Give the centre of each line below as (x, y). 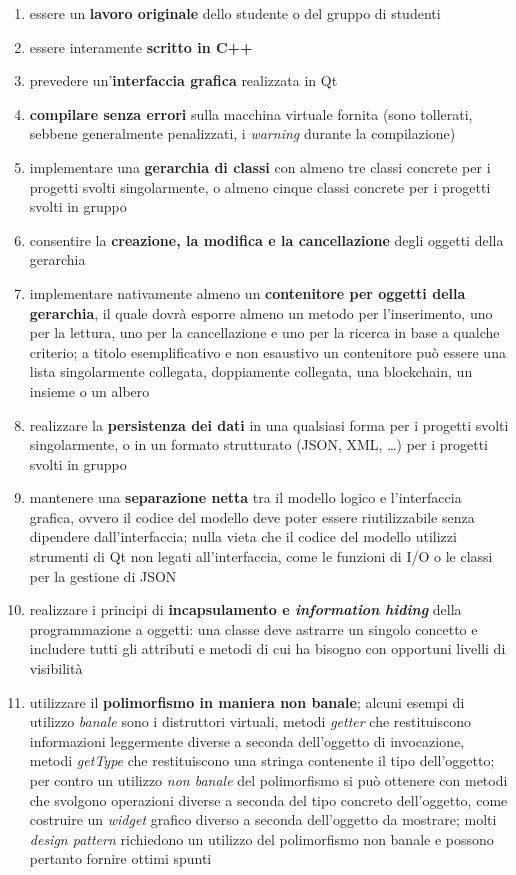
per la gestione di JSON (103, 575)
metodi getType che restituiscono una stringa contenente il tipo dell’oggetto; (262, 760)
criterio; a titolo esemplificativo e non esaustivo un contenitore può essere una (267, 351)
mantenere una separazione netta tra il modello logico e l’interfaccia (245, 497)
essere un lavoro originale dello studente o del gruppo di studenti (235, 13)
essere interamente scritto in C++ (141, 46)
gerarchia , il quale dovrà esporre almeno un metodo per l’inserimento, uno (261, 312)
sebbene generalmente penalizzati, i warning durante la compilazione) (242, 133)
